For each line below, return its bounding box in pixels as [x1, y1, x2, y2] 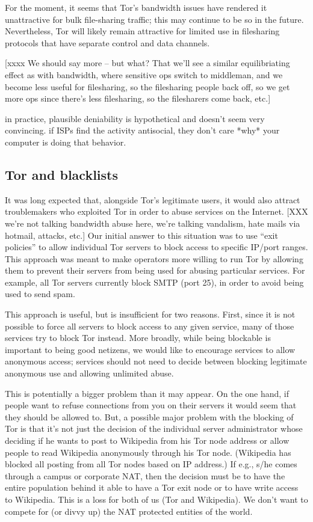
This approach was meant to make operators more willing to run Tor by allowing [5, 252, 303, 265]
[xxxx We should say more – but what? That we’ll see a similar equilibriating [5, 57, 290, 69]
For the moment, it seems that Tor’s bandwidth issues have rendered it [5, 1, 267, 13]
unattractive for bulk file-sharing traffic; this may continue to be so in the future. [5, 13, 304, 25]
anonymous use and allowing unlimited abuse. [5, 367, 174, 379]
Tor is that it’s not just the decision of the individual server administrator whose [5, 422, 303, 435]
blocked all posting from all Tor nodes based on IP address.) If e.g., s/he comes [5, 458, 297, 470]
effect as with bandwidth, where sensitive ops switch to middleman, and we [5, 68, 283, 81]
